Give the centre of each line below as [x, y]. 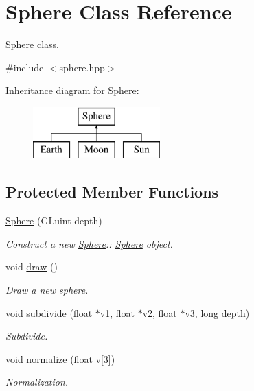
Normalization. [37, 382]
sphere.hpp [82, 67]
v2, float [160, 312]
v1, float [117, 312]
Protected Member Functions [112, 192]
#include [25, 67]
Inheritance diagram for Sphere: [72, 90]
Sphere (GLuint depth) [54, 221]
